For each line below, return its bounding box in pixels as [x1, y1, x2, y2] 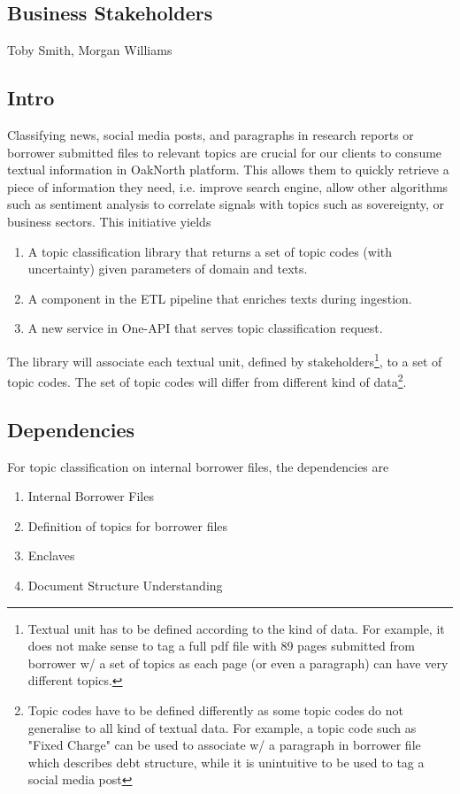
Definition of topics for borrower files [27, 516, 228, 535]
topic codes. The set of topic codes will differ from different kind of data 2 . [7, 370, 407, 390]
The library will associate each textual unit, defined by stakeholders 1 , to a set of [7, 349, 442, 370]
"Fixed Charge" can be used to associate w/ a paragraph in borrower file [27, 736, 421, 754]
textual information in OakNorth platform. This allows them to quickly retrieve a [7, 160, 449, 179]
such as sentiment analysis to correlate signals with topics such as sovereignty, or [7, 195, 445, 213]
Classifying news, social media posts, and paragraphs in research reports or [7, 126, 414, 143]
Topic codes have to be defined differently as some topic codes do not [27, 700, 403, 719]
